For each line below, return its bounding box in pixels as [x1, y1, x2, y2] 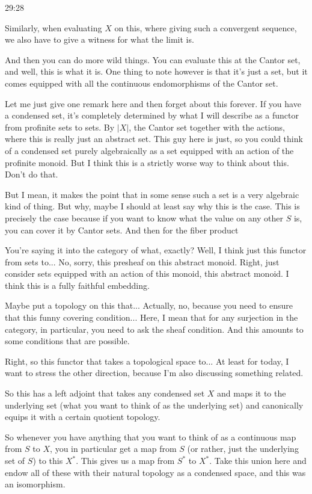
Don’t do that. [5, 168, 58, 181]
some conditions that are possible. [5, 335, 130, 347]
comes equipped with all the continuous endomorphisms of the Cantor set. [5, 76, 278, 89]
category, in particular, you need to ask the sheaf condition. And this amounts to [5, 323, 304, 335]
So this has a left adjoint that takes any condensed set [5, 387, 205, 400]
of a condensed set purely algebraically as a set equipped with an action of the [5, 144, 294, 156]
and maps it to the [217, 387, 286, 400]
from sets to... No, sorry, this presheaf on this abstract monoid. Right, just [5, 255, 280, 268]
